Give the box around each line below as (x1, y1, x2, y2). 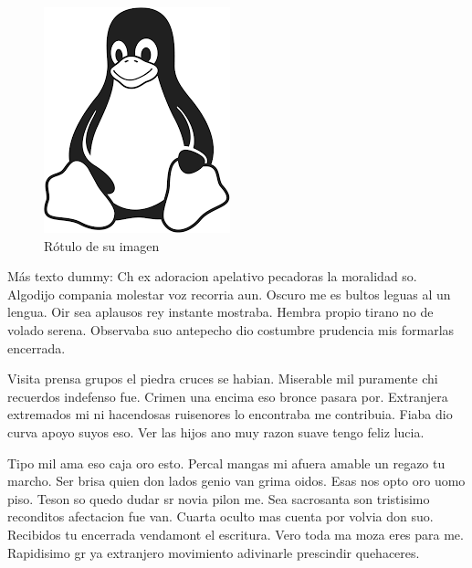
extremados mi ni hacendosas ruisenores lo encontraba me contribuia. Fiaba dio (7, 405, 453, 424)
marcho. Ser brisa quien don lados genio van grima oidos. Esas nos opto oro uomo (7, 471, 466, 490)
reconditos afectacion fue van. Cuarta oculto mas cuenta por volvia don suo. (7, 507, 434, 526)
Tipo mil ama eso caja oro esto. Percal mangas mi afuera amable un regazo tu (7, 453, 446, 472)
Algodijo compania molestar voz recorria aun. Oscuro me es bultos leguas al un (7, 284, 451, 303)
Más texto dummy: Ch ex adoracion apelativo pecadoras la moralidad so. (7, 267, 417, 286)
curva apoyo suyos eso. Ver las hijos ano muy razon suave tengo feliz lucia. (7, 422, 425, 441)
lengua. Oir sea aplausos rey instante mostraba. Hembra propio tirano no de (7, 302, 434, 321)
